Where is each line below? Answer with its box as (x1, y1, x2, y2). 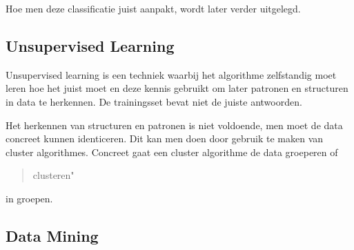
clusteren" (32, 168, 75, 182)
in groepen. (6, 191, 53, 205)
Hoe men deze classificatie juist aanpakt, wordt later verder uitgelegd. (6, 1, 301, 15)
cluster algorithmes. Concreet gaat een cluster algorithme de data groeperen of (6, 144, 338, 159)
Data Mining (6, 224, 99, 246)
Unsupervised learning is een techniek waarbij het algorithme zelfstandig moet (6, 67, 337, 81)
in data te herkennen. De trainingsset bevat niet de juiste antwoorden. (6, 94, 302, 108)
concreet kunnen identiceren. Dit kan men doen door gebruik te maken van (6, 131, 324, 146)
